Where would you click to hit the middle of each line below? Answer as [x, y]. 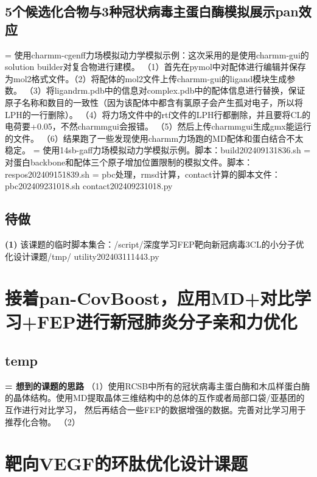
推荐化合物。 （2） [43, 421]
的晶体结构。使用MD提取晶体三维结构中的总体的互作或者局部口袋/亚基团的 [155, 398]
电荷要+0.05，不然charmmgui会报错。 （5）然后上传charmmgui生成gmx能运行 [158, 126]
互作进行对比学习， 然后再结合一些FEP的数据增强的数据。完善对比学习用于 [155, 410]
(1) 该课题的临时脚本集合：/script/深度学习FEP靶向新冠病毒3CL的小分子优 [155, 244]
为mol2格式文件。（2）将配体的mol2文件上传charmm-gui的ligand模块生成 [146, 78]
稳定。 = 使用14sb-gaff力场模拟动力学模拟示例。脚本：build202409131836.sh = [158, 150]
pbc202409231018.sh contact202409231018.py [89, 186]
